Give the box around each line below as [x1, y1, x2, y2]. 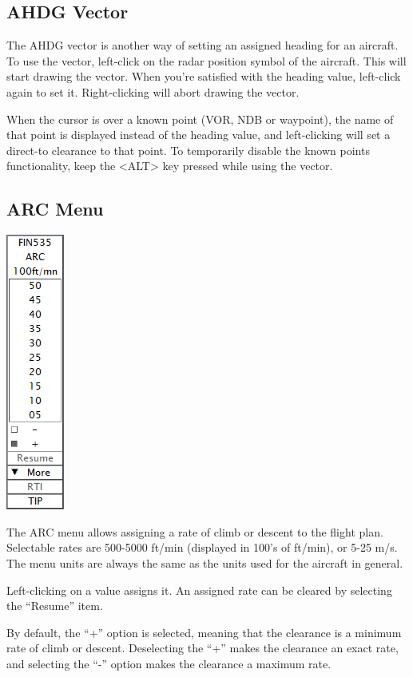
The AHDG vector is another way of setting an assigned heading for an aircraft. [6, 37, 399, 53]
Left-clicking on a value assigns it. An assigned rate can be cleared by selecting [6, 581, 392, 598]
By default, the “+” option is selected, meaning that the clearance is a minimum [6, 624, 402, 640]
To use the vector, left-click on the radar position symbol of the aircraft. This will [6, 52, 407, 69]
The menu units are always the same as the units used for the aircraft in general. [6, 554, 403, 571]
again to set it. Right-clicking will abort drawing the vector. [6, 83, 300, 100]
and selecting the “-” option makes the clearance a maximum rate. [6, 655, 332, 671]
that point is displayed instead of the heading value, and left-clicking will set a [6, 126, 391, 143]
